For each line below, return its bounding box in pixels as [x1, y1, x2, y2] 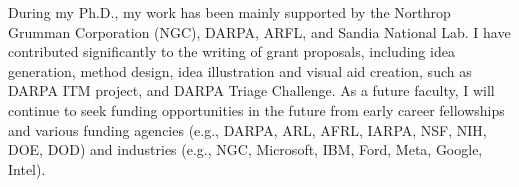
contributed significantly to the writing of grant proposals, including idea [8, 41, 455, 62]
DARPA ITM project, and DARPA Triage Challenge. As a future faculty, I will [8, 80, 495, 101]
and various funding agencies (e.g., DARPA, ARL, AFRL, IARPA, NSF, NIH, [8, 119, 487, 140]
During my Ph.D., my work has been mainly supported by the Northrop [8, 2, 451, 22]
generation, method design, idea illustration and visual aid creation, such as [8, 60, 472, 81]
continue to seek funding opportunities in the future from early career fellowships [8, 99, 505, 120]
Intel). [8, 158, 46, 179]
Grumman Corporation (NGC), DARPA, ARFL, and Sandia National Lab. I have [8, 21, 511, 42]
